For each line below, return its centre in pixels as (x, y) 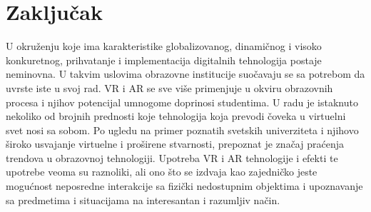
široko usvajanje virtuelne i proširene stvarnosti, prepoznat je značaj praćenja (175, 144)
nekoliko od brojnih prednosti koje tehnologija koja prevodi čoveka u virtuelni (176, 116)
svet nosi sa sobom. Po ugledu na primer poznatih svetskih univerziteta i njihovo (182, 130)
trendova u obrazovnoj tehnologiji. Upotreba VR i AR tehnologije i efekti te (172, 157)
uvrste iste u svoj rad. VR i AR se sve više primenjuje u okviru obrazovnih (169, 87)
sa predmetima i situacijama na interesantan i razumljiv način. (143, 200)
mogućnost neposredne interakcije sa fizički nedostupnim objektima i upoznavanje (184, 186)
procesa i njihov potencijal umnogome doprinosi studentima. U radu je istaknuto (182, 102)
